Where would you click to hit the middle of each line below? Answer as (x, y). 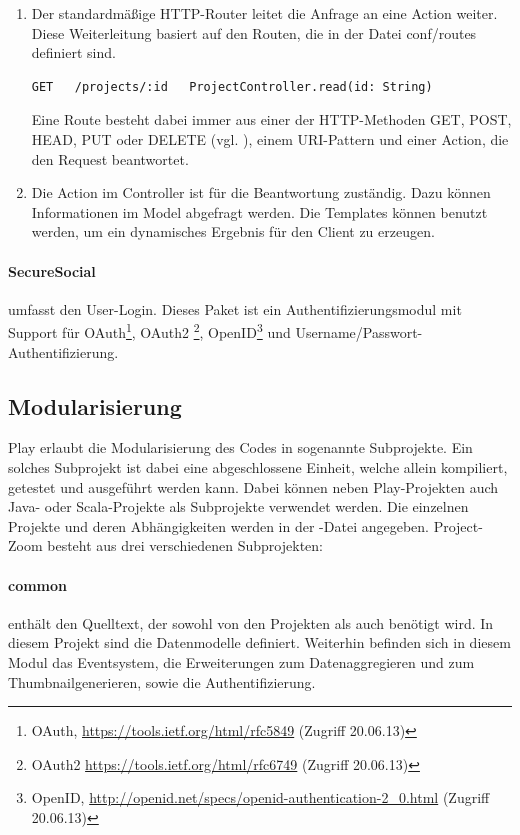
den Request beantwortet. (110, 158)
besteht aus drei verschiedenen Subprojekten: (185, 545)
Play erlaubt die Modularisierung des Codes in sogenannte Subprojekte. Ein (240, 447)
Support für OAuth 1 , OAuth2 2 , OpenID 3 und (149, 330)
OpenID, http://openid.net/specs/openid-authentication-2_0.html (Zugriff (260, 797)
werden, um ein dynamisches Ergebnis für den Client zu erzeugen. (233, 231)
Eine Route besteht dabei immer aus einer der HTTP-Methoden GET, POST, (271, 119)
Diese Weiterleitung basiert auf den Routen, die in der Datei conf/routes (254, 32)
